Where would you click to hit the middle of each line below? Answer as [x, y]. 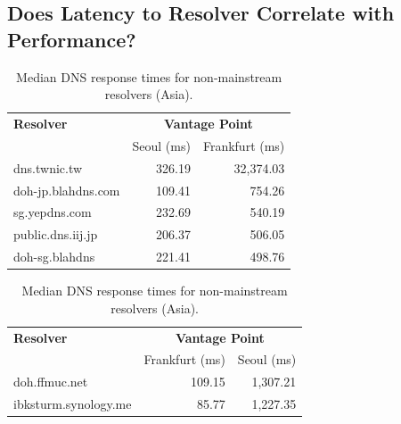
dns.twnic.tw [48, 167]
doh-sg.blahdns [54, 257]
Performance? [72, 39]
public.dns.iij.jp [56, 234]
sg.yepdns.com [53, 212]
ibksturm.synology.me [73, 404]
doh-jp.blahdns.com [67, 190]
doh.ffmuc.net [51, 382]
